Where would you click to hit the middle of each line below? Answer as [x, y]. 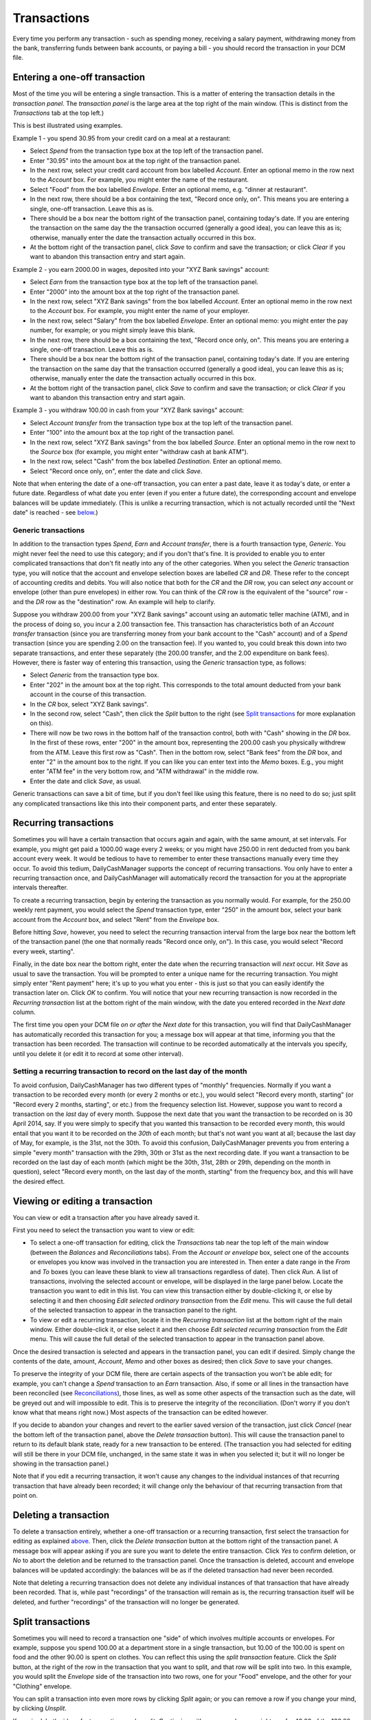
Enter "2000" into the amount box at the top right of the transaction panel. [135, 292]
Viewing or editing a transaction [83, 1201]
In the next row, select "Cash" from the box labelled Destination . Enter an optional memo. [156, 462]
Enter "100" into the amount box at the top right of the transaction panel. [132, 433]
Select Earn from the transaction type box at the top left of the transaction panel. [144, 282]
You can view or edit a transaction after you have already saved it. [106, 1217]
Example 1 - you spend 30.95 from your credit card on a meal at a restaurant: [122, 138]
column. [24, 1012]
